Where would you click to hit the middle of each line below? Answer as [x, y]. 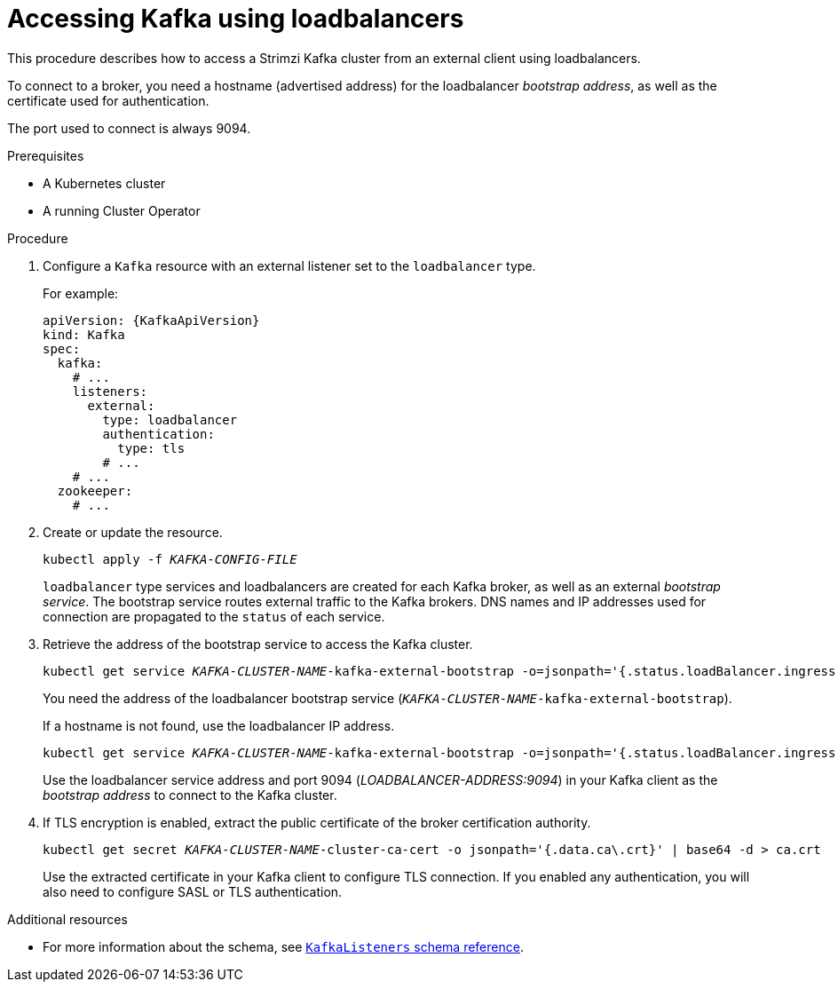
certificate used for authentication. [108, 100]
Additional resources [67, 919]
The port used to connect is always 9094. [129, 128]
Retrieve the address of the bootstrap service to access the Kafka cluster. [258, 644]
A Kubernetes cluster [104, 183]
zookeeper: [95, 491]
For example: [81, 293]
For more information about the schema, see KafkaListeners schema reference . [283, 946]
